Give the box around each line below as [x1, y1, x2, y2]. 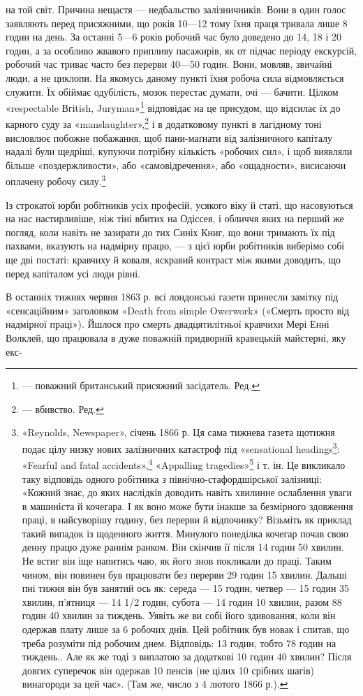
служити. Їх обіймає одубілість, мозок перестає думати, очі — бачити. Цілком [6, 84, 339, 99]
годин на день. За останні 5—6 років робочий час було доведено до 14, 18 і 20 [6, 29, 341, 44]
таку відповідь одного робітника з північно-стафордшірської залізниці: [22, 471, 323, 486]
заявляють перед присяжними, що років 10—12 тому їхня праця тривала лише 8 [6, 15, 348, 30]
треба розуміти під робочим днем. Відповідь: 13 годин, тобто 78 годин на [22, 635, 336, 650]
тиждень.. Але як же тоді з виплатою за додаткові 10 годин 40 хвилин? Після [22, 649, 352, 664]
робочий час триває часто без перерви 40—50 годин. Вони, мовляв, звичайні [6, 57, 332, 71]
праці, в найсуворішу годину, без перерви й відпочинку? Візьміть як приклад [22, 512, 352, 527]
